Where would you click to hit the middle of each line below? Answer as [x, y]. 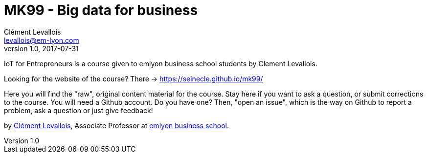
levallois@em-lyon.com [42, 40]
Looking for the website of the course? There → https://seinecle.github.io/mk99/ [134, 78]
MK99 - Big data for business [101, 10]
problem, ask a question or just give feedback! [79, 110]
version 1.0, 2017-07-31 [41, 48]
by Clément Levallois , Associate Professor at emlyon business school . [116, 125]
